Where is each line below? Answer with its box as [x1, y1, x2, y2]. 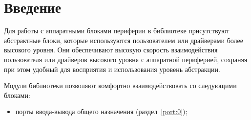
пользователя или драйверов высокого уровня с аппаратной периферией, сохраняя [4, 54, 248, 64]
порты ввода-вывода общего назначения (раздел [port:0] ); [15, 106, 188, 117]
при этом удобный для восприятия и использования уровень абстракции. [4, 64, 220, 74]
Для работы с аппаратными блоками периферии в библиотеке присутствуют [4, 25, 230, 36]
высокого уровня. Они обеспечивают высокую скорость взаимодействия [4, 45, 218, 55]
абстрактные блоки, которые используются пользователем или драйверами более [4, 35, 244, 45]
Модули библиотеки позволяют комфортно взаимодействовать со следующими [4, 80, 237, 91]
